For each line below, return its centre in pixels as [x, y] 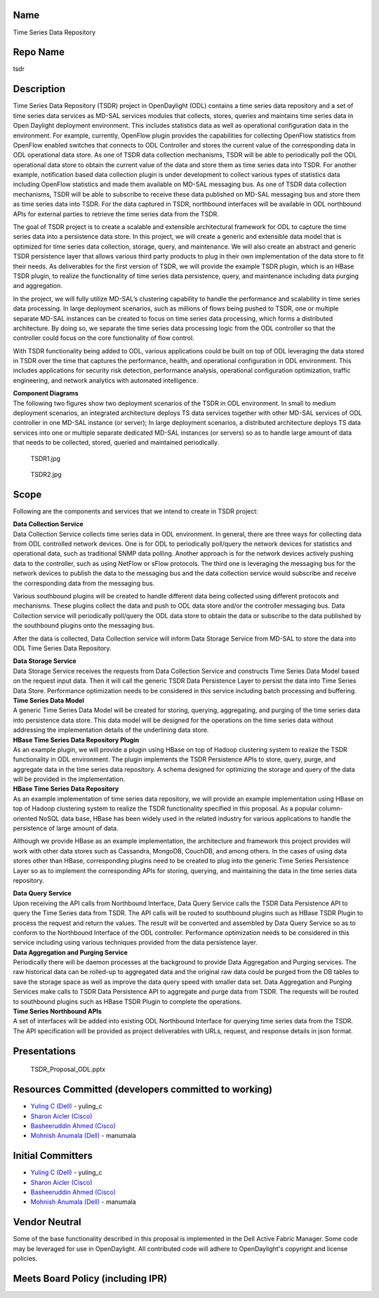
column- [331, 808]
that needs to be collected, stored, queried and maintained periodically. [116, 442]
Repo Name [39, 52]
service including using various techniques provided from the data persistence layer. [135, 943]
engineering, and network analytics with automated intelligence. [106, 380]
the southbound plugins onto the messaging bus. [84, 626]
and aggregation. [38, 286]
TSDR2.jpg [46, 474]
